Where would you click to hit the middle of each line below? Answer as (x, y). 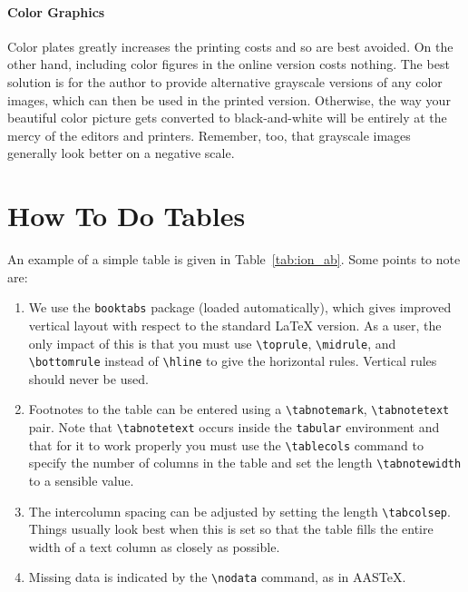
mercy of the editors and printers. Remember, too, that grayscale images (209, 135)
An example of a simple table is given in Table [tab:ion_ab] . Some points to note (234, 259)
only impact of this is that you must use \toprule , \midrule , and (212, 343)
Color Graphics (56, 11)
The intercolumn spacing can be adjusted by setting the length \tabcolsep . (239, 511)
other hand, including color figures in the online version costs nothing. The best (229, 64)
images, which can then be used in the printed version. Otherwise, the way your (229, 99)
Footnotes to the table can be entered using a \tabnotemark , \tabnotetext (239, 409)
